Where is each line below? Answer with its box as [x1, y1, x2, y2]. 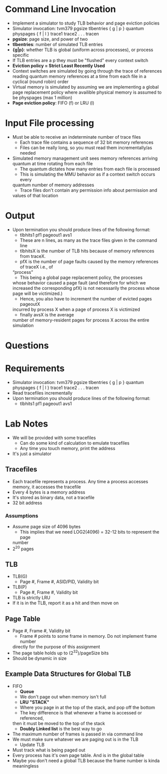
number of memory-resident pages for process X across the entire [12, 317, 150, 323]
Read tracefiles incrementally [12, 390, 73, 396]
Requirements [5, 363, 65, 374]
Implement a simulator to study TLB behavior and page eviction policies [12, 20, 160, 26]
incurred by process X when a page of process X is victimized [12, 306, 141, 312]
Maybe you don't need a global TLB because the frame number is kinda [12, 757, 160, 763]
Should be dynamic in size [12, 655, 67, 661]
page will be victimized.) [12, 290, 63, 296]
